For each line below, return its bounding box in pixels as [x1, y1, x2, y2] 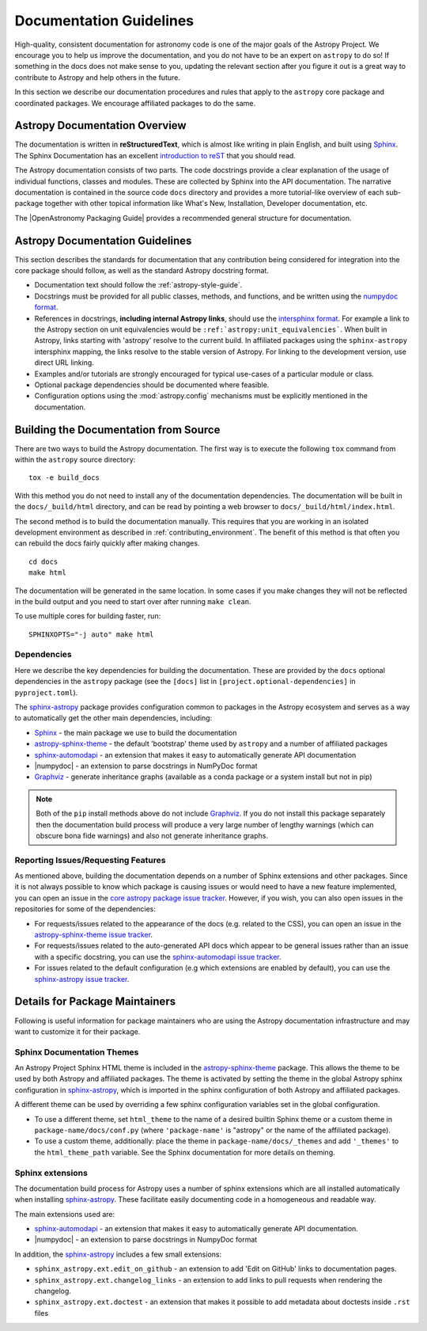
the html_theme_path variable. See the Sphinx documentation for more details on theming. [34, 1147, 335, 1157]
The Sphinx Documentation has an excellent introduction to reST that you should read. [14, 150, 297, 160]
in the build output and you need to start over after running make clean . [14, 596, 252, 606]
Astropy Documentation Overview [14, 119, 187, 132]
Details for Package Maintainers [14, 994, 176, 1009]
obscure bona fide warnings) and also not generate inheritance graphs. [36, 831, 269, 840]
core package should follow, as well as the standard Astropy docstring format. [14, 266, 269, 276]
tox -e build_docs [28, 473, 100, 482]
